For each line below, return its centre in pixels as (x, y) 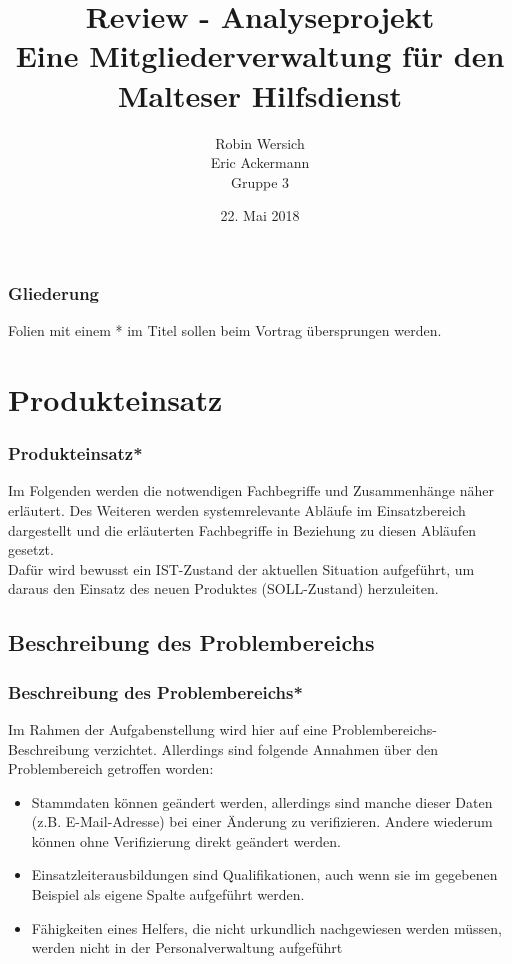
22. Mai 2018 (260, 215)
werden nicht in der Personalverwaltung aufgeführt (187, 947)
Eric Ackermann (260, 162)
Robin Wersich (260, 142)
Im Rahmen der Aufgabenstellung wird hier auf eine (168, 728)
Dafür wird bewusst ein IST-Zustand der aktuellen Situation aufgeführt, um (241, 568)
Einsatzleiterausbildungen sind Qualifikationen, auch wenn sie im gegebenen (264, 874)
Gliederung (53, 292)
